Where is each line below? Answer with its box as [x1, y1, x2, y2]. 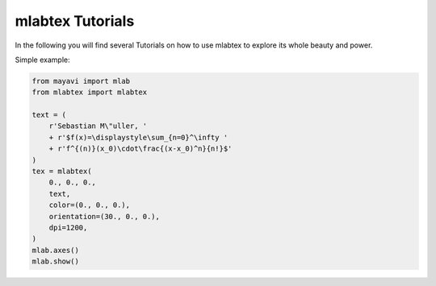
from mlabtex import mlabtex [31, 88, 148, 97]
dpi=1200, [48, 223, 88, 232]
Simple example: [15, 55, 70, 64]
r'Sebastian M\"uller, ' [48, 122, 148, 131]
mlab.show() [31, 257, 80, 266]
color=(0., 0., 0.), [48, 201, 131, 209]
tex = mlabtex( [31, 167, 92, 176]
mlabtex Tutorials [15, 12, 135, 30]
